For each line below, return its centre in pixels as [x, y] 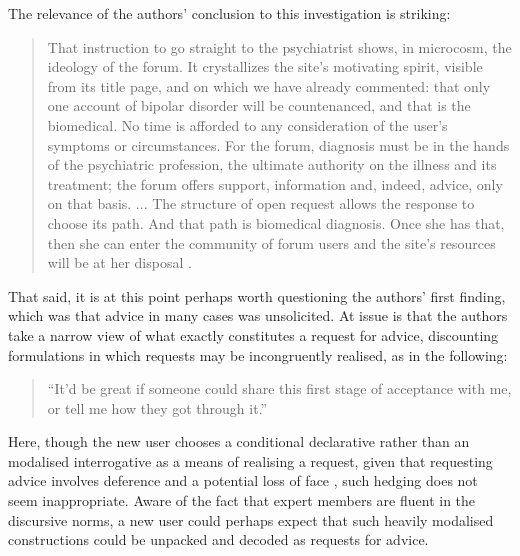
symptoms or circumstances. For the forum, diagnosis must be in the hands [278, 144]
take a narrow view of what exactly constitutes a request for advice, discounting [253, 334]
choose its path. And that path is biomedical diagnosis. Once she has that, [276, 222]
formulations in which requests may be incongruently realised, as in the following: [258, 354]
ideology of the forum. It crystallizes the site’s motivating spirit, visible [265, 66]
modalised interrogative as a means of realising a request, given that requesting [250, 460]
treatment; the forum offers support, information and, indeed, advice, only [275, 183]
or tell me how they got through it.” [157, 407]
